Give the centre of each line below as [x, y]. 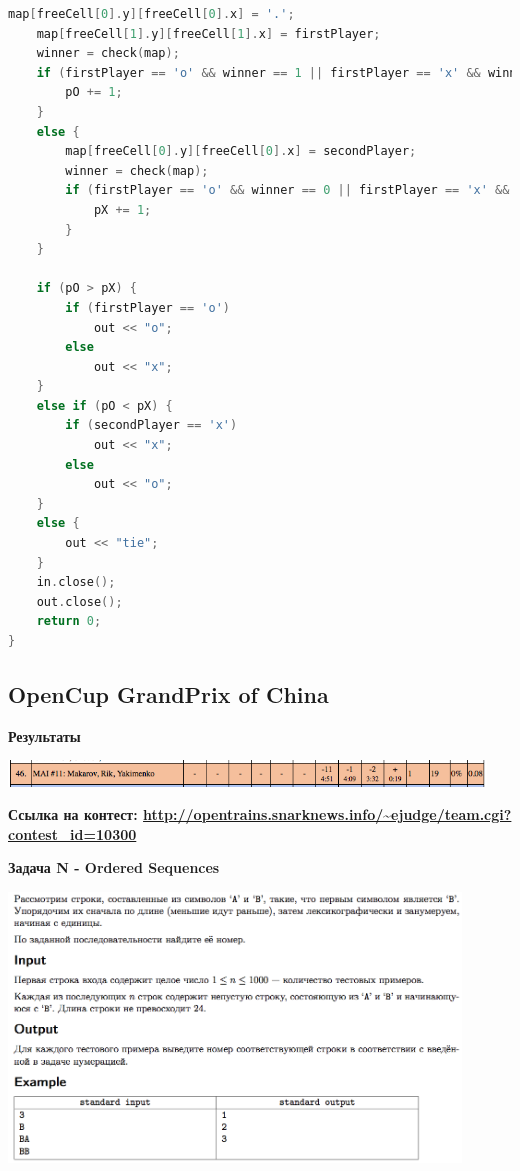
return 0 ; [69, 621]
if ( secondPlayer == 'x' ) [151, 425]
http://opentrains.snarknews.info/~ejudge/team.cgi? [327, 814]
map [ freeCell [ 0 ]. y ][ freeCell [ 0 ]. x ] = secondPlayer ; [241, 151]
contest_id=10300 [72, 833]
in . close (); [76, 582]
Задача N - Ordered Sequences [114, 867]
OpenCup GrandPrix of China [168, 693]
